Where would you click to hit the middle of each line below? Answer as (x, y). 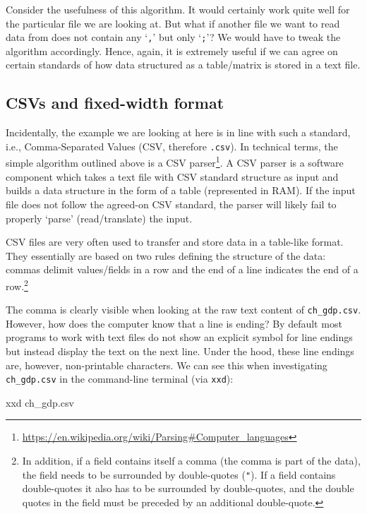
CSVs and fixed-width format (115, 103)
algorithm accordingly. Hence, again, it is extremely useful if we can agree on (172, 50)
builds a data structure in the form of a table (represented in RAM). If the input (181, 190)
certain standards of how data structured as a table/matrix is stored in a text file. (183, 65)
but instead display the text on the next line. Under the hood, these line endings (180, 351)
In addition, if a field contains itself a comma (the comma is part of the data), (191, 461)
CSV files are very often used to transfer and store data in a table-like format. (175, 242)
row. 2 (17, 285)
